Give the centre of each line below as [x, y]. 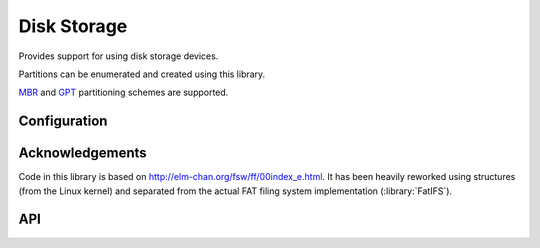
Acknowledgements [82, 153]
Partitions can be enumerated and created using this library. [142, 74]
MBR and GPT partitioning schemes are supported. [123, 92]
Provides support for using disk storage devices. [118, 56]
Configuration [63, 121]
